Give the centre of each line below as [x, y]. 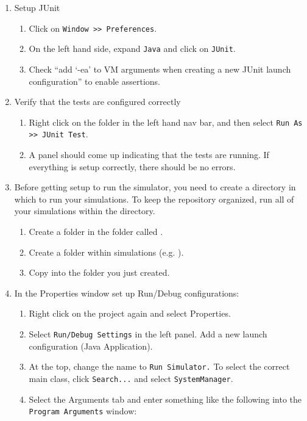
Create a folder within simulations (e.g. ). [106, 252]
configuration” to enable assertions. [94, 81]
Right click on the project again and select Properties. [130, 313]
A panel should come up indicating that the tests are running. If [149, 154]
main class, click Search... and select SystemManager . [131, 378]
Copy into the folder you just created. [99, 272]
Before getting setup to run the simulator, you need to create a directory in [155, 187]
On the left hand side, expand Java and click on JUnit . [132, 49]
